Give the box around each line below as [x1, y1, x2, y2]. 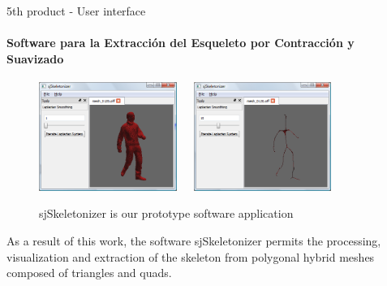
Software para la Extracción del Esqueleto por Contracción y [6, 34, 355, 51]
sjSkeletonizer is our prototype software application [39, 205, 294, 222]
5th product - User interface [6, 2, 146, 19]
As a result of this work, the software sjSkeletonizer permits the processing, [6, 232, 381, 249]
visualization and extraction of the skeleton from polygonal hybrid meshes [6, 248, 375, 265]
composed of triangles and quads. [6, 264, 172, 281]
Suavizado [6, 50, 64, 67]
